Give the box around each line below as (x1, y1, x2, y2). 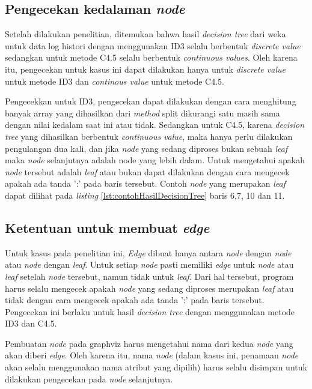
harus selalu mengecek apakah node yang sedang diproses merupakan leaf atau (5, 282, 294, 294)
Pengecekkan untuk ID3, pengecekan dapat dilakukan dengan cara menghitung (5, 95, 296, 107)
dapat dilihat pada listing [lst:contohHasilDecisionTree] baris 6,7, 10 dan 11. (5, 188, 285, 201)
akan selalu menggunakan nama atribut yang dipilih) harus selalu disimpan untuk (5, 361, 307, 373)
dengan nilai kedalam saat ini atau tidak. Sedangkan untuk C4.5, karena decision (5, 118, 305, 131)
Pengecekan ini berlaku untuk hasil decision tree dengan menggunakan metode (5, 305, 295, 318)
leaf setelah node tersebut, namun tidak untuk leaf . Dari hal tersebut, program (5, 270, 294, 282)
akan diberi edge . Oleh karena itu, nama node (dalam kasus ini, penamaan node (5, 349, 299, 361)
